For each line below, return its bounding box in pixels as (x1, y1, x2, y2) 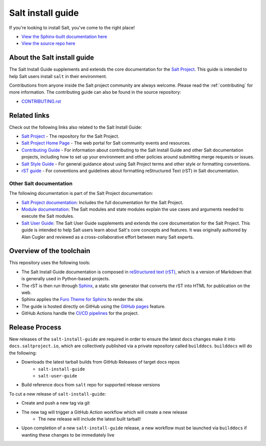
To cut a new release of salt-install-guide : (9, 391, 106, 397)
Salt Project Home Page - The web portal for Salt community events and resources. (21, 140, 191, 146)
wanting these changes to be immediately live (21, 432, 115, 438)
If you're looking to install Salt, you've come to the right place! (9, 25, 135, 31)
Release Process (9, 323, 62, 332)
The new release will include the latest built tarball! (38, 416, 141, 422)
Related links (9, 111, 50, 119)
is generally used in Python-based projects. (21, 276, 110, 282)
